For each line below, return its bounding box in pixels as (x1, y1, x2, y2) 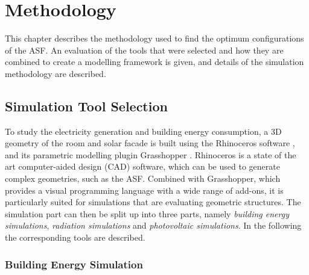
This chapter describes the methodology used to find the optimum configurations (5, 32, 304, 45)
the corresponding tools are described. (5, 231, 145, 244)
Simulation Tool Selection (5, 96, 168, 115)
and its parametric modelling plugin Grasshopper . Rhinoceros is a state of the (5, 148, 296, 161)
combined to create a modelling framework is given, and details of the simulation (5, 55, 304, 68)
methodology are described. (5, 67, 106, 79)
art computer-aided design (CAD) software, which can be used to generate (5, 160, 280, 173)
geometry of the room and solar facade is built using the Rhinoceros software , (5, 137, 295, 149)
